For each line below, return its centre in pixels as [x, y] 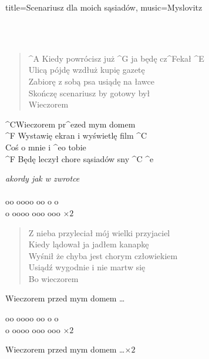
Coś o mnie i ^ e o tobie [46, 147]
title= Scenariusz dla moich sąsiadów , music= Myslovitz [104, 7]
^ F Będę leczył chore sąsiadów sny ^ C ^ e [80, 158]
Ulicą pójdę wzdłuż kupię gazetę [87, 70]
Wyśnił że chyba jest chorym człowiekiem [103, 255]
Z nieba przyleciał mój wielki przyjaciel [99, 232]
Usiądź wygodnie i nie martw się [87, 267]
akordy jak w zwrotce [43, 178]
